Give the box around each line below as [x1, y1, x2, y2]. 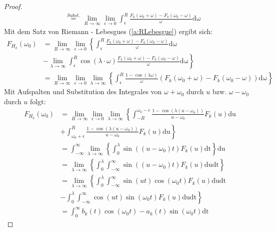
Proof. [4, 1, 22, 11]
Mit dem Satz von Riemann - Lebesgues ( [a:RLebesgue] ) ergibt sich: [4, 26, 213, 37]
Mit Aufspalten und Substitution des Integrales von [4, 86, 162, 97]
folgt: [30, 96, 46, 107]
